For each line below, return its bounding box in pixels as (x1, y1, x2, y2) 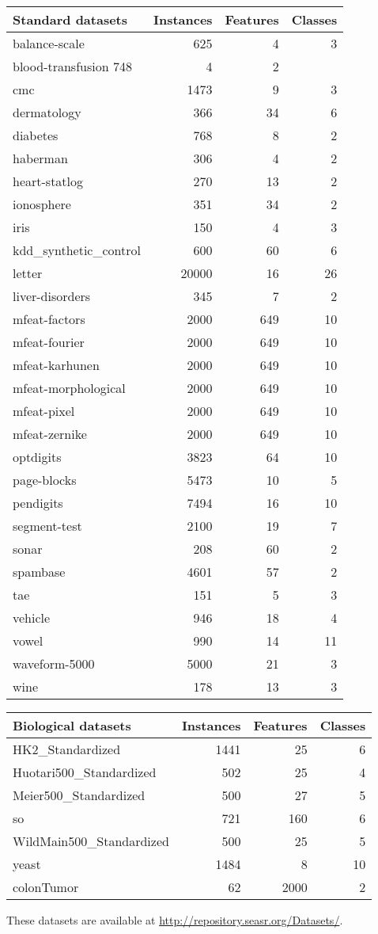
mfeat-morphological (13, 379, 126, 397)
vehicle (13, 608, 51, 627)
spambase (13, 562, 66, 581)
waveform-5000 (13, 654, 95, 673)
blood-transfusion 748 (13, 57, 132, 75)
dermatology (13, 103, 81, 121)
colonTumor (13, 878, 79, 896)
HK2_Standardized (13, 740, 121, 758)
